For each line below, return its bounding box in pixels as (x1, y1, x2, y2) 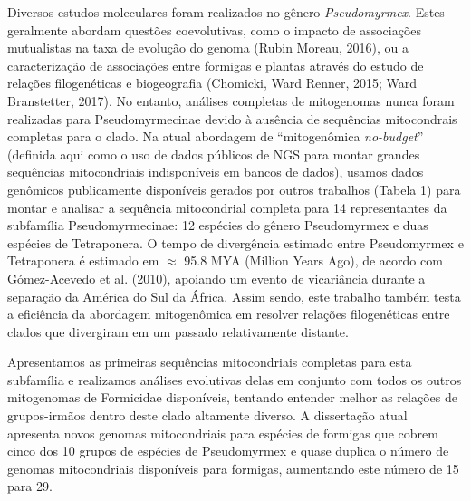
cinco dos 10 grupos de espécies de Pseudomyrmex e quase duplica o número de (7, 441, 449, 460)
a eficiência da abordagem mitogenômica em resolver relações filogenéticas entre (7, 304, 450, 323)
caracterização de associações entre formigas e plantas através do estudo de (7, 55, 424, 74)
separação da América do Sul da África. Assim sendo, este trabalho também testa (7, 286, 461, 305)
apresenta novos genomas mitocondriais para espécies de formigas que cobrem (7, 423, 438, 442)
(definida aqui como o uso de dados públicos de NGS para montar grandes (7, 144, 420, 163)
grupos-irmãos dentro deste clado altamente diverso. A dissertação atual (7, 406, 408, 425)
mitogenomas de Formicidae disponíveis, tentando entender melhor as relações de (7, 388, 457, 407)
